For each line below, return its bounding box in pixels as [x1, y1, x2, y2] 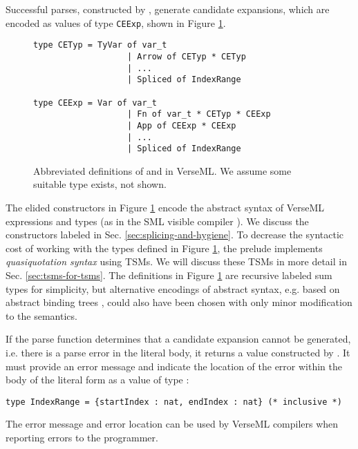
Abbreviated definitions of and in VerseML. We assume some [33, 163, 292, 178]
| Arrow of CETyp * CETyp [127, 51, 246, 61]
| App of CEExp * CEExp [127, 120, 236, 131]
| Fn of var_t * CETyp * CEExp [127, 109, 271, 120]
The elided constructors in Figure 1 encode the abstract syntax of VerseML [6, 200, 325, 214]
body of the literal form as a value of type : [6, 372, 189, 387]
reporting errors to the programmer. [6, 430, 158, 444]
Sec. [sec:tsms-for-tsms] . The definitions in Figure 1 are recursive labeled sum [6, 267, 332, 282]
